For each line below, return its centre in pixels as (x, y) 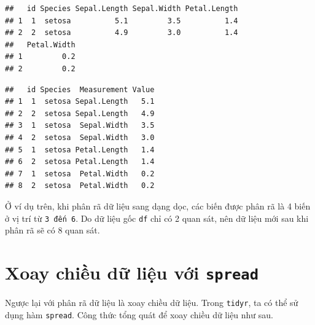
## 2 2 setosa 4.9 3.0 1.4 (122, 33)
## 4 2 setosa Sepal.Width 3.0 (80, 137)
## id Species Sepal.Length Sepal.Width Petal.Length (122, 9)
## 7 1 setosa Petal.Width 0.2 (80, 174)
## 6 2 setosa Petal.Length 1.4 (80, 162)
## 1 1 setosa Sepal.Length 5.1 (80, 102)
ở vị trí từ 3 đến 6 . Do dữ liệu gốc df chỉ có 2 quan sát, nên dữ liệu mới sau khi (157, 218)
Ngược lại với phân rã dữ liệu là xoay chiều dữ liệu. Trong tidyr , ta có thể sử (152, 302)
